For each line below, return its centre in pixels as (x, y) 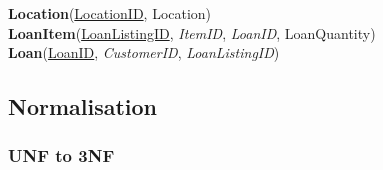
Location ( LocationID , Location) (110, 13)
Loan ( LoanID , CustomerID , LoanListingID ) (144, 52)
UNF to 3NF (61, 155)
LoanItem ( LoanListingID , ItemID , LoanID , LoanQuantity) (192, 32)
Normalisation (83, 106)
